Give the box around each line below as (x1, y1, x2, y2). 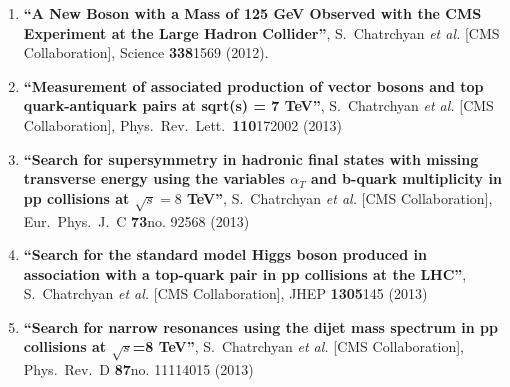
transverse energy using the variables (23, 168, 285, 189)
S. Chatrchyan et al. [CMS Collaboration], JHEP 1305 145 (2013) (23, 283, 428, 304)
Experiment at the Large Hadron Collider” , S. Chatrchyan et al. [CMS (23, 22, 500, 43)
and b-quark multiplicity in (311, 168, 502, 189)
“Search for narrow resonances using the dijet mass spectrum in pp (23, 316, 498, 337)
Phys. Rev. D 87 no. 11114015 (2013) (23, 359, 254, 380)
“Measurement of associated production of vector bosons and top (23, 75, 484, 96)
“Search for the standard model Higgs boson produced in (23, 244, 427, 265)
